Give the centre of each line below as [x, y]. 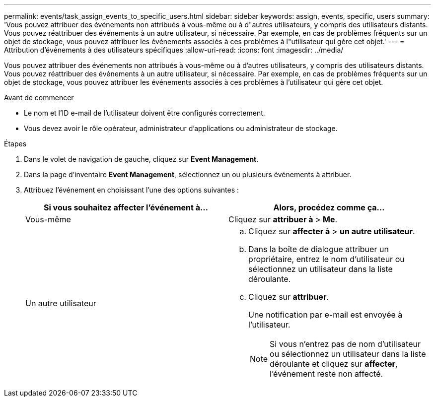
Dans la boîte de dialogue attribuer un [319, 249]
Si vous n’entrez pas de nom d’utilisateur [345, 344]
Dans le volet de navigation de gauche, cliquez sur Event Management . [141, 159]
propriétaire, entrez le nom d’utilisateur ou [326, 259]
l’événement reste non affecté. [326, 374]
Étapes [15, 144]
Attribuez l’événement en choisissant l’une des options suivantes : [132, 190]
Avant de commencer [39, 98]
